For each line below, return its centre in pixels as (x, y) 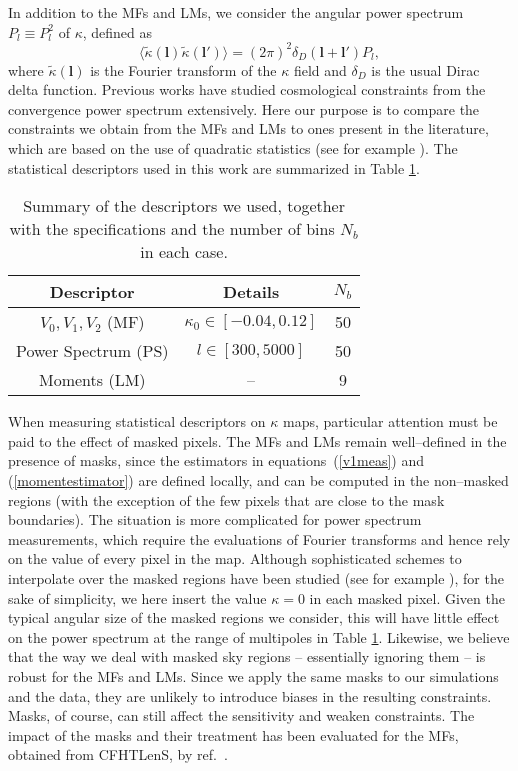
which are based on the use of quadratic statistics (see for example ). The (233, 148)
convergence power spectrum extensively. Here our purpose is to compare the (244, 108)
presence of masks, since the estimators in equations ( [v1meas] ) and (216, 460)
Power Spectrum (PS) (92, 351)
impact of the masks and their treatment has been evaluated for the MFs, (233, 734)
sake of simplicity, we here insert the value (137, 597)
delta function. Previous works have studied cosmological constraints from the (247, 89)
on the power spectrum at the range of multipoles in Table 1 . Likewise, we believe (259, 636)
